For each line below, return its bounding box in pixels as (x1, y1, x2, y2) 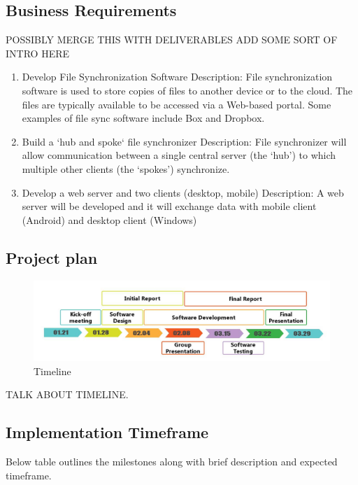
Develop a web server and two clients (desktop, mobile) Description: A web (22, 185, 344, 199)
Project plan (6, 246, 98, 268)
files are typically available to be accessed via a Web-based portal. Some (22, 97, 331, 111)
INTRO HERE (6, 45, 69, 60)
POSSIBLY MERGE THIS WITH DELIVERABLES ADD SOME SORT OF (6, 32, 338, 47)
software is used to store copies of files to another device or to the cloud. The (22, 83, 353, 97)
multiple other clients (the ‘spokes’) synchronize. (22, 161, 230, 176)
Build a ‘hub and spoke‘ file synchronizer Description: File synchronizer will (22, 134, 347, 148)
